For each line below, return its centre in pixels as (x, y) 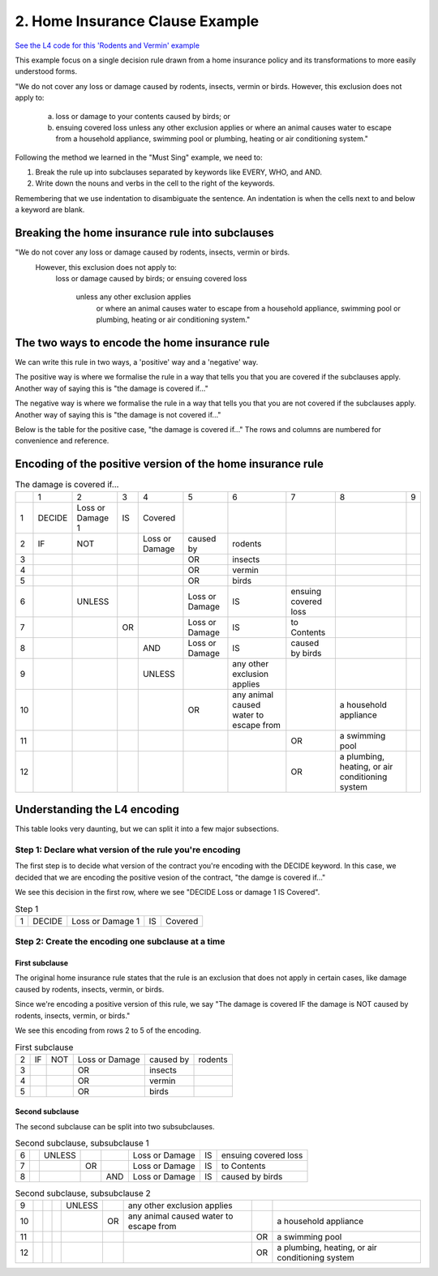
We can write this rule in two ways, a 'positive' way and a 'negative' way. (137, 362)
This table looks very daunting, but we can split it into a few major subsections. (147, 829)
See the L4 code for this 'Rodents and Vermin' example (107, 45)
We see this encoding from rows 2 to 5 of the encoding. (108, 1030)
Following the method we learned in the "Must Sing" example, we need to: (139, 157)
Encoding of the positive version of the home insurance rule (170, 464)
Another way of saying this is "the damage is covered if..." (112, 388)
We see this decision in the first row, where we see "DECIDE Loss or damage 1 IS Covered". (167, 893)
